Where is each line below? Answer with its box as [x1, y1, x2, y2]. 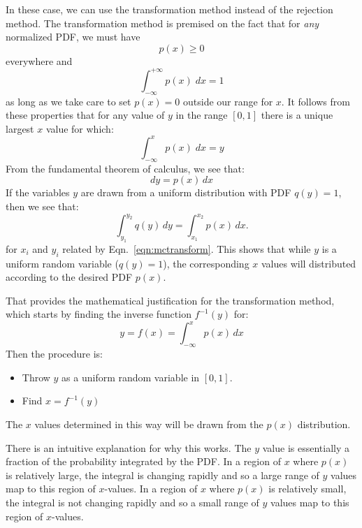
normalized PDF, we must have [6, 29, 140, 44]
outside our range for [183, 94, 273, 108]
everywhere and [6, 53, 73, 68]
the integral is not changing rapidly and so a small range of [6, 495, 259, 509]
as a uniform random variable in [61, 369, 200, 384]
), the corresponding [163, 256, 249, 270]
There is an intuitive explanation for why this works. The [6, 440, 252, 455]
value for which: [45, 121, 114, 135]
